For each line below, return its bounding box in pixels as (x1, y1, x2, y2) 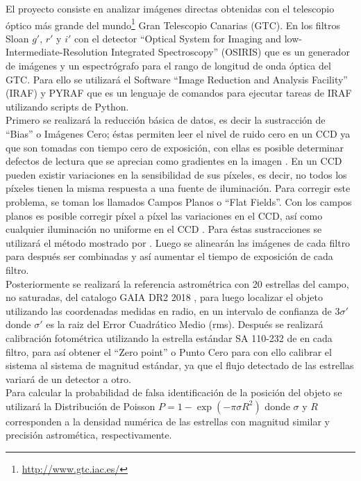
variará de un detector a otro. (6, 371, 131, 386)
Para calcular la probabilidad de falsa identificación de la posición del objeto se (6, 385, 342, 400)
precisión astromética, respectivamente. (6, 427, 172, 442)
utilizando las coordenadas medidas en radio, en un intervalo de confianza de (6, 303, 332, 318)
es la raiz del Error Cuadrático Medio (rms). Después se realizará (46, 317, 324, 332)
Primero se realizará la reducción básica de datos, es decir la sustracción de (6, 113, 326, 127)
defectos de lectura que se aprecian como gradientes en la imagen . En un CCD (6, 154, 342, 168)
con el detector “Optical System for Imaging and (74, 31, 282, 45)
